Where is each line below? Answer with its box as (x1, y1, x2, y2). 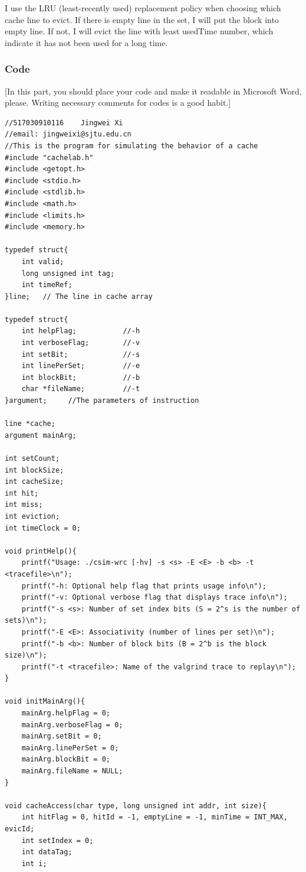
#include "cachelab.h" (5, 153, 94, 162)
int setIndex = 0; (21, 836, 94, 845)
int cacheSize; (5, 477, 64, 486)
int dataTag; (21, 848, 73, 857)
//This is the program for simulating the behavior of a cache (5, 141, 258, 150)
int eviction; (5, 512, 60, 520)
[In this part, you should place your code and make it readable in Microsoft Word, (5, 84, 302, 97)
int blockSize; (5, 466, 64, 474)
